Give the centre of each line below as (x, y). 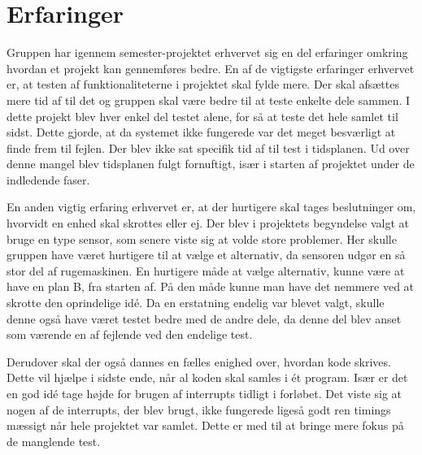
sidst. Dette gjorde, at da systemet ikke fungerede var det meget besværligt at (201, 132)
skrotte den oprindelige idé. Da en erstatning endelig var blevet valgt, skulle (196, 303)
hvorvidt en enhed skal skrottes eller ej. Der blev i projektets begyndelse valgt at (208, 223)
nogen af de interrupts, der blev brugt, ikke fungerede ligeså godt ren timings (199, 409)
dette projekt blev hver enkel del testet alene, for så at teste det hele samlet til (202, 116)
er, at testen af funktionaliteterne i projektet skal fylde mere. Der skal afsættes (203, 84)
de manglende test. (54, 441)
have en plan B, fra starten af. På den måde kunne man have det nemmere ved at (211, 286)
